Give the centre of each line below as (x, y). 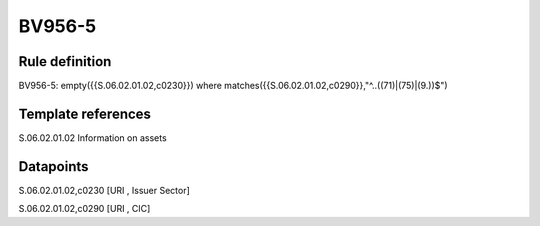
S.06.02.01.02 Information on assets (92, 137)
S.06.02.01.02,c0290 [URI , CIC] (84, 209)
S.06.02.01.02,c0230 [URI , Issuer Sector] (104, 190)
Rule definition (65, 61)
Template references (85, 113)
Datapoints (53, 166)
